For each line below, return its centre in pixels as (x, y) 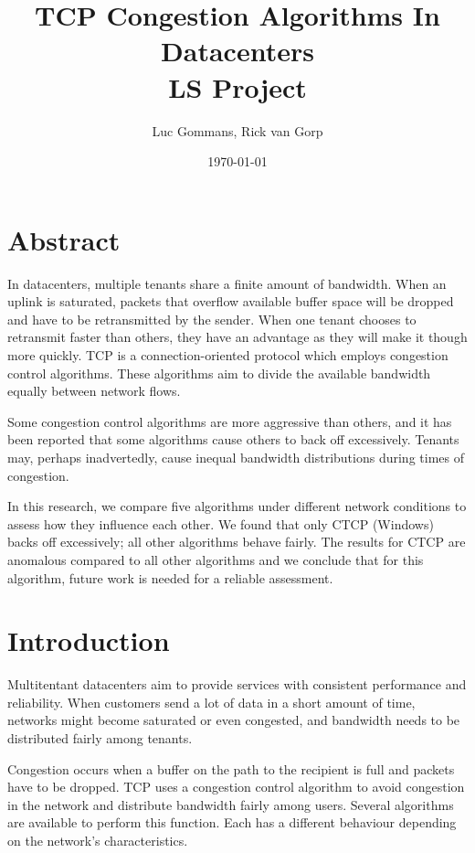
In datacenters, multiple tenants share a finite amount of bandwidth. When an (227, 283)
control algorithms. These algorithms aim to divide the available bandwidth (219, 373)
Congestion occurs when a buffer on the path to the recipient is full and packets (231, 768)
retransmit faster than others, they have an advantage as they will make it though (237, 337)
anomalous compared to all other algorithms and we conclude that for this (216, 559)
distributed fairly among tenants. (100, 738)
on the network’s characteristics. (98, 840)
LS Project (237, 86)
